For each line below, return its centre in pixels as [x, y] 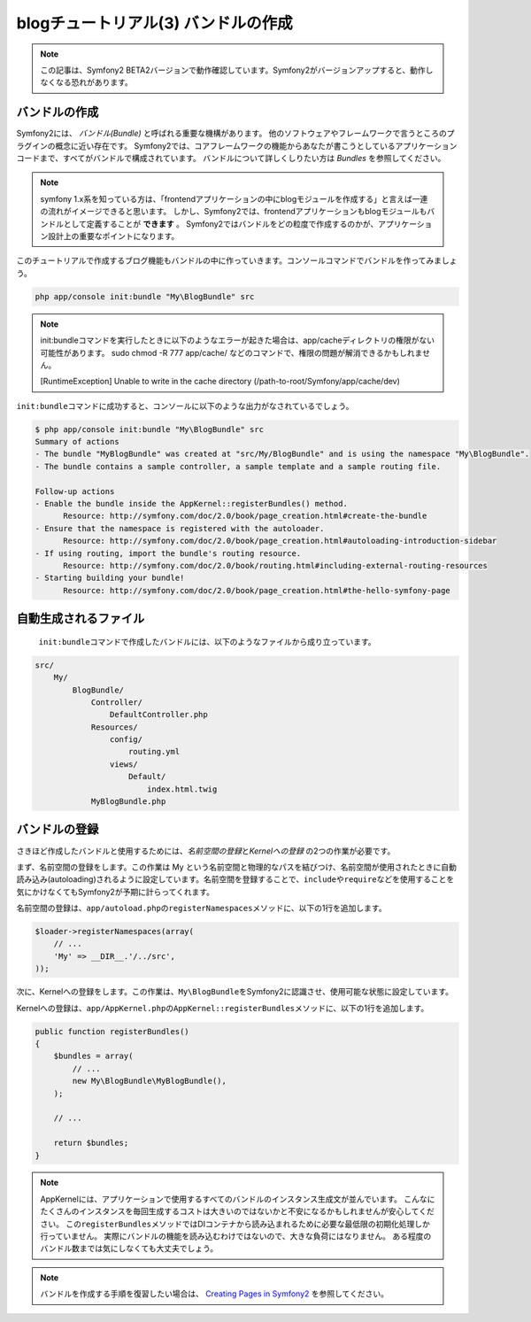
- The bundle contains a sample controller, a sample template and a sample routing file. [238, 466]
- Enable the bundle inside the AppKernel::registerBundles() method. [192, 503]
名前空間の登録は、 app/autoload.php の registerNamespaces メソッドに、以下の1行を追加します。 [201, 908]
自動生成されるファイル [81, 618]
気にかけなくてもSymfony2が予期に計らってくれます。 [115, 892]
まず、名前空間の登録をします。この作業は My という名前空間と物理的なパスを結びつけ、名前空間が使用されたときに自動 [237, 867]
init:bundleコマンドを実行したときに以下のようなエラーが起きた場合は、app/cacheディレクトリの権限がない [238, 340]
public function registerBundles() [112, 1031]
